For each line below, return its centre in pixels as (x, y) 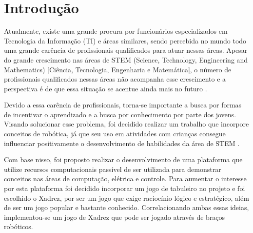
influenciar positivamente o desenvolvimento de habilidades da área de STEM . (122, 143)
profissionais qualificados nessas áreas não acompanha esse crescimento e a (115, 79)
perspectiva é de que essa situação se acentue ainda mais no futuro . (106, 88)
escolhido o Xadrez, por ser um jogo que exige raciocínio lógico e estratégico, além (126, 198)
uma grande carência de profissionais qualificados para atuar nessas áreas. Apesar (126, 50)
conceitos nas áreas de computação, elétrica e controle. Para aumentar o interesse (125, 179)
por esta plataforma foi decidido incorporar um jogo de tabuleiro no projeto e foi (125, 188)
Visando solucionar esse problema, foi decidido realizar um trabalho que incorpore (126, 124)
